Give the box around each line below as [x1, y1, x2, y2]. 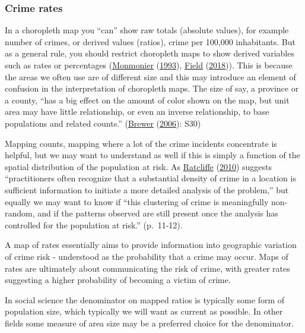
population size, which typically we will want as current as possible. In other [5, 305, 283, 318]
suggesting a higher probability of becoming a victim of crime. [5, 274, 231, 286]
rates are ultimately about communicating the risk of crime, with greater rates [5, 262, 290, 274]
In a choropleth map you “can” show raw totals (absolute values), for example [5, 24, 289, 36]
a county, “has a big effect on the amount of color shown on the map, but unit [5, 93, 290, 106]
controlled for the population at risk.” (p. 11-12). [5, 218, 183, 231]
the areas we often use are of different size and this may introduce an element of [5, 70, 296, 83]
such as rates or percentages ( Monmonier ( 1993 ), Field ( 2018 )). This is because [5, 59, 293, 71]
